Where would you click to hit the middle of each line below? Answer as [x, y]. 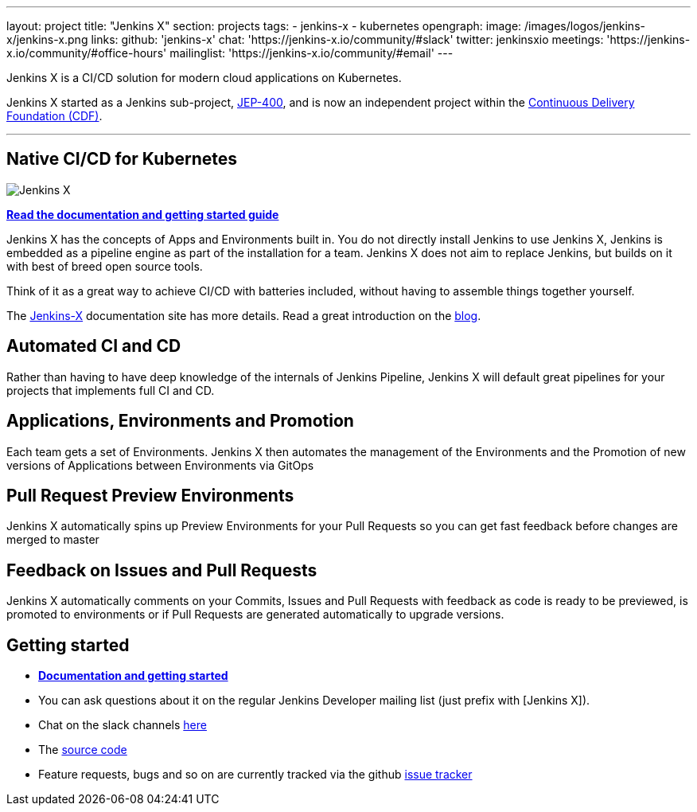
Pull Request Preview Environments [150, 495]
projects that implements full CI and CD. [111, 390]
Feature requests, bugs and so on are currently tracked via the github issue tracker [255, 775]
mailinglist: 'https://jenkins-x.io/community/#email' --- [312, 53]
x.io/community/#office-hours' [87, 53]
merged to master [53, 540]
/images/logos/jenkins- [585, 26]
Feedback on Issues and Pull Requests [162, 570]
